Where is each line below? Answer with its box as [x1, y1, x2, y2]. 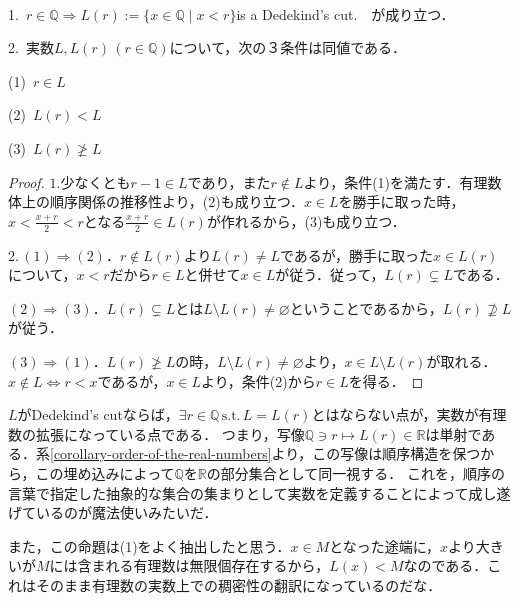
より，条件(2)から [201, 370, 316, 391]
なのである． [403, 555, 488, 576]
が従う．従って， [275, 264, 385, 285]
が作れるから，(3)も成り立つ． [206, 210, 406, 231]
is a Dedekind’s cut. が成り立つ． [236, 3, 455, 24]
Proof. [8, 171, 45, 192]
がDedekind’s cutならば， [17, 404, 179, 425]
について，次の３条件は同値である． [169, 37, 407, 58]
